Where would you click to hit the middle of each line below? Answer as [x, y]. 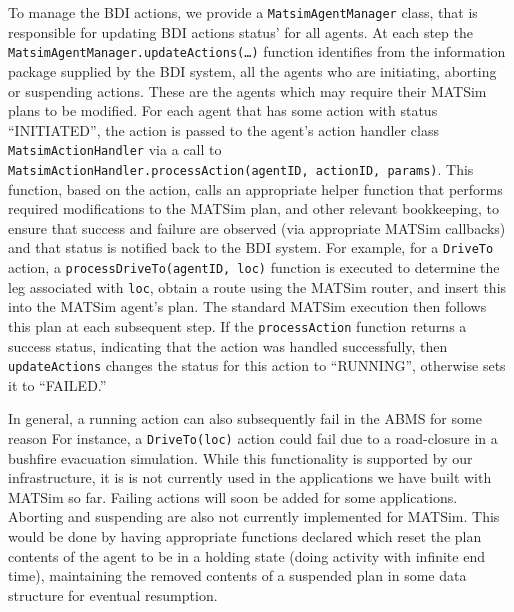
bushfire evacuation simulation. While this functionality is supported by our [240, 457]
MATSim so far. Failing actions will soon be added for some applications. [233, 496]
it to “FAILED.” [57, 384]
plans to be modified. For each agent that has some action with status [223, 110]
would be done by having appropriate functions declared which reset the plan [245, 536]
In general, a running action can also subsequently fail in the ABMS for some [245, 418]
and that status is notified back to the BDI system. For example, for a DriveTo [251, 247]
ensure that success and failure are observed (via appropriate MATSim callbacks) [257, 227]
